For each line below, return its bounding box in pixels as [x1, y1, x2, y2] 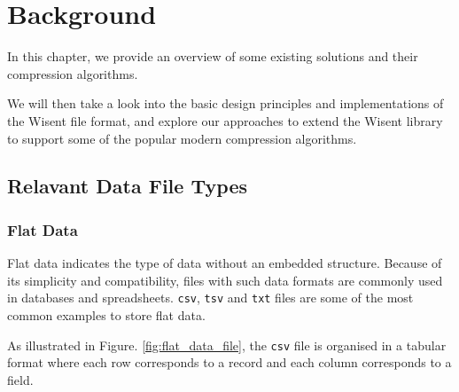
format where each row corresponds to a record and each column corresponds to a [7, 353, 452, 372]
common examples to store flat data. [7, 305, 206, 324]
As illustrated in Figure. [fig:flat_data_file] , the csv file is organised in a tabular [7, 335, 447, 354]
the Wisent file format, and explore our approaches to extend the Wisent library [7, 111, 443, 129]
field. [7, 370, 34, 388]
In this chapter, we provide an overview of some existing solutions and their [7, 47, 418, 66]
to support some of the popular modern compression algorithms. [7, 129, 357, 147]
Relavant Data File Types [7, 172, 247, 200]
